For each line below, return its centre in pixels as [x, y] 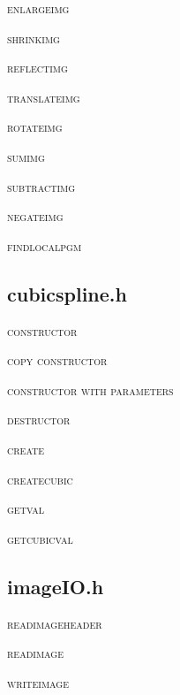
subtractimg [41, 186]
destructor [39, 420]
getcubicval [40, 538]
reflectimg [37, 68]
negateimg [35, 216]
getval [26, 509]
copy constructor [57, 360]
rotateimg [35, 127]
